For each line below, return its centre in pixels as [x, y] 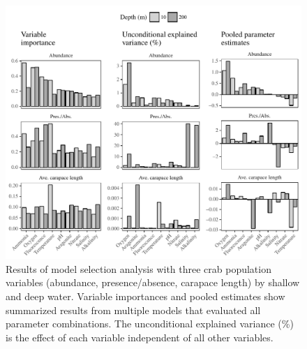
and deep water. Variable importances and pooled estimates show [145, 296]
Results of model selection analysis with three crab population [138, 268]
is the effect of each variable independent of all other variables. [140, 337]
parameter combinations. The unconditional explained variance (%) [150, 324]
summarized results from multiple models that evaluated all [133, 310]
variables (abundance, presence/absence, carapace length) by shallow [153, 282]
